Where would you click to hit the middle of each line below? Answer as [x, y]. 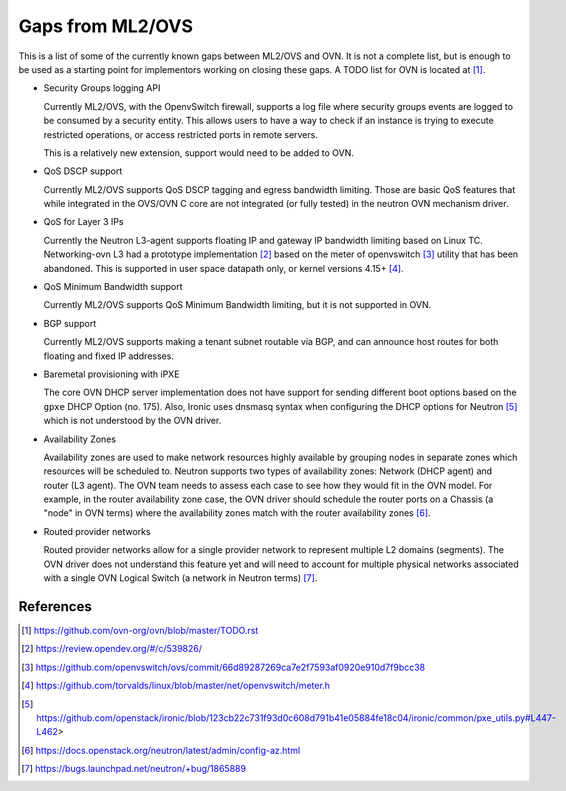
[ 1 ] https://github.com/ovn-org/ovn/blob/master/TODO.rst [140, 630]
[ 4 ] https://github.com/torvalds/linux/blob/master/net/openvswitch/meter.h [175, 686]
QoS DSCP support [83, 171]
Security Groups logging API [102, 88]
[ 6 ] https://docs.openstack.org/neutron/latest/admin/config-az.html [161, 750]
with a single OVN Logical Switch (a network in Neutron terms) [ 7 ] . [180, 578]
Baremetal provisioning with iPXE [111, 374]
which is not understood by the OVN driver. [132, 421]
